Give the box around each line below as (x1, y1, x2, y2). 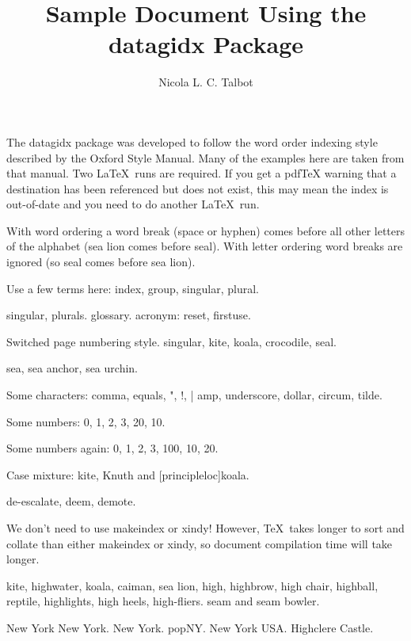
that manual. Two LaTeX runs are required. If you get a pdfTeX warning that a (6, 165, 397, 181)
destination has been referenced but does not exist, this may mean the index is (6, 180, 389, 196)
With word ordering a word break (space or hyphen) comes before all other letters (6, 222, 405, 238)
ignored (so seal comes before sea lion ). (6, 254, 196, 270)
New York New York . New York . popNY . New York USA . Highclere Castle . (6, 619, 374, 635)
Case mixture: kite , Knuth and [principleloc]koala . (6, 466, 249, 483)
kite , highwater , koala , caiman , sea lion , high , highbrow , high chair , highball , (6, 577, 379, 593)
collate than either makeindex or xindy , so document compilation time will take (6, 535, 393, 551)
